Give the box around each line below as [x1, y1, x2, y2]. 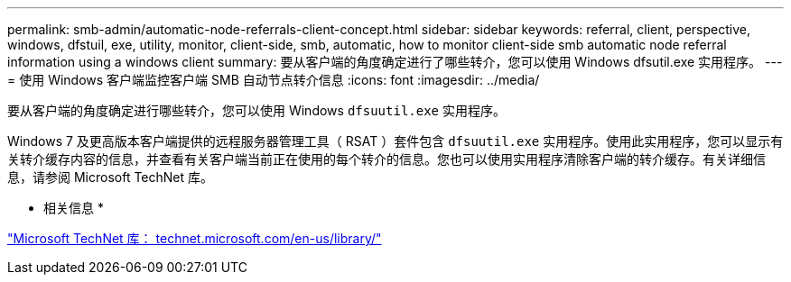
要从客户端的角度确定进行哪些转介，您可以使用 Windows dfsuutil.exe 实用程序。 [7, 103, 506, 118]
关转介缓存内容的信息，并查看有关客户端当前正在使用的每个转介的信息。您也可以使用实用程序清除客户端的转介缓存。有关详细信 [7, 151, 766, 167]
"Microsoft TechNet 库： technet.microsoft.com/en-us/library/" [7, 231, 382, 246]
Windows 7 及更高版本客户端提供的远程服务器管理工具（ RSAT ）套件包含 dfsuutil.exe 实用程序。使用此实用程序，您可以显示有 [7, 133, 784, 149]
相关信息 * [43, 200, 104, 215]
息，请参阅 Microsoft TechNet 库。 [7, 169, 214, 185]
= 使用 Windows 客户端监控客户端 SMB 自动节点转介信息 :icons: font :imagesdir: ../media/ [7, 72, 540, 87]
